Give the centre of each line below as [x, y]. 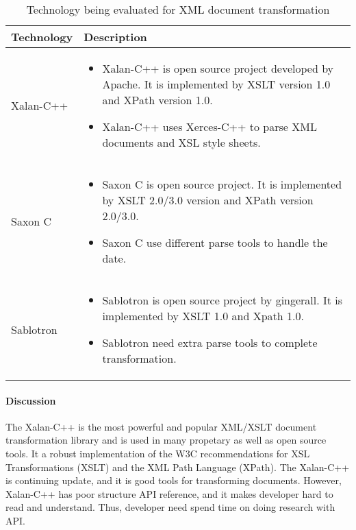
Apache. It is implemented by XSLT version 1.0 [216, 84]
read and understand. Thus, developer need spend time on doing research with [170, 507]
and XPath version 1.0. [157, 100]
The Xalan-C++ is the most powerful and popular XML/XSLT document [161, 426]
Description [115, 37]
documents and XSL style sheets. [181, 142]
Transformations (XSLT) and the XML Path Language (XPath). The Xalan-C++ [178, 467]
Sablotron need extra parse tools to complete [210, 342]
